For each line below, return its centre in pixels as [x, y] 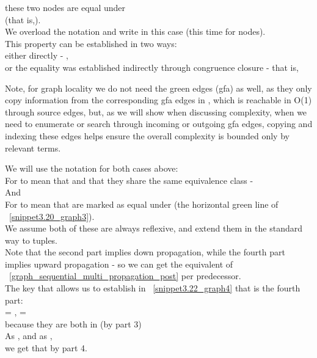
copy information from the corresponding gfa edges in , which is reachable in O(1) [158, 100]
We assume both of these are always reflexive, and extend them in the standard [154, 228]
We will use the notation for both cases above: [92, 168]
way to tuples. [31, 240]
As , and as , [29, 336]
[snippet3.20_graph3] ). [52, 216]
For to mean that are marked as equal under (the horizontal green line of [142, 204]
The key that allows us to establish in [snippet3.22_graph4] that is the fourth [153, 288]
